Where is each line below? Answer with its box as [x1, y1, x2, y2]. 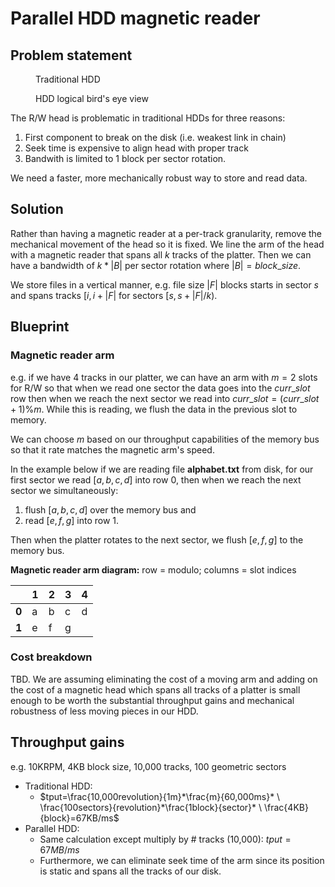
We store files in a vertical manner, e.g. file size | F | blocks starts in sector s [10, 278, 319, 291]
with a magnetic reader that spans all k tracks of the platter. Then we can [10, 248, 312, 261]
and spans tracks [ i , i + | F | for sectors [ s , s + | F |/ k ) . [10, 289, 218, 301]
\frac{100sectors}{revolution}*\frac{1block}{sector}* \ [39, 801, 263, 813]
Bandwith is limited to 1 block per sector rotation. [24, 153, 227, 164]
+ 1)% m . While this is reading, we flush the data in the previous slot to [10, 403, 298, 415]
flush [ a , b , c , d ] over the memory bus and [24, 503, 197, 516]
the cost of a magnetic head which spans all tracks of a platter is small [10, 683, 301, 696]
